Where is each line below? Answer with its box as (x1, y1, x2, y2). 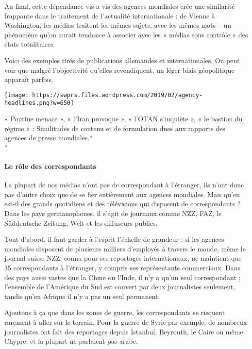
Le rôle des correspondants (4, 161, 96, 171)
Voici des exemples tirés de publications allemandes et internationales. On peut (4, 55, 240, 65)
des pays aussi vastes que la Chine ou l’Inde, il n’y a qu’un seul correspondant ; (4, 272, 241, 282)
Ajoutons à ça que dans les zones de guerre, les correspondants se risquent (4, 307, 225, 317)
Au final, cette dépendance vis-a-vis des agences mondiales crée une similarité (4, 1, 235, 11)
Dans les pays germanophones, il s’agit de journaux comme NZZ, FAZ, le (4, 208, 222, 218)
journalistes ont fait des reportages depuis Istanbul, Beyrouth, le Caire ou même (4, 326, 243, 336)
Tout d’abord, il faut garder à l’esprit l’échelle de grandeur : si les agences (4, 234, 224, 244)
